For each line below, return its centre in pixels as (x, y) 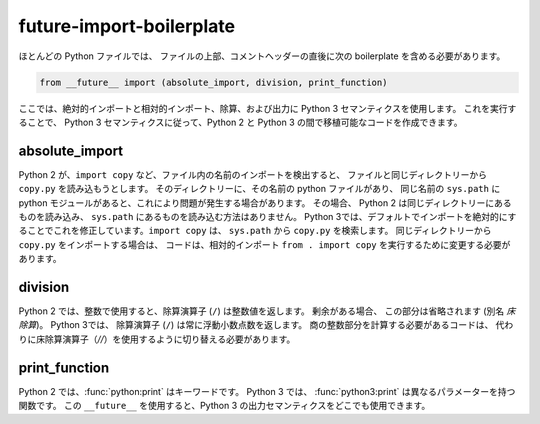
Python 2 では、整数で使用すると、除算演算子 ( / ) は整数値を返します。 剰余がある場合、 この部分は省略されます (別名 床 (267, 311)
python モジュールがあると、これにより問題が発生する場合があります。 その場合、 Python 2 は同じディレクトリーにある (265, 202)
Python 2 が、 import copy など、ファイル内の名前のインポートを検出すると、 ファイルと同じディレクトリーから (253, 174)
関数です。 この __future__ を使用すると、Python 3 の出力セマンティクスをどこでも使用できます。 (224, 406)
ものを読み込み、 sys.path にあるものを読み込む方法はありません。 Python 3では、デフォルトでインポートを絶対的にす (267, 216)
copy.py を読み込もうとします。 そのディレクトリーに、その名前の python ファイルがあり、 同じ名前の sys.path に (259, 189)
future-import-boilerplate (126, 26)
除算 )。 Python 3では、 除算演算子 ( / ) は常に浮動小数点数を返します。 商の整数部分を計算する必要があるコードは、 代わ (266, 325)
